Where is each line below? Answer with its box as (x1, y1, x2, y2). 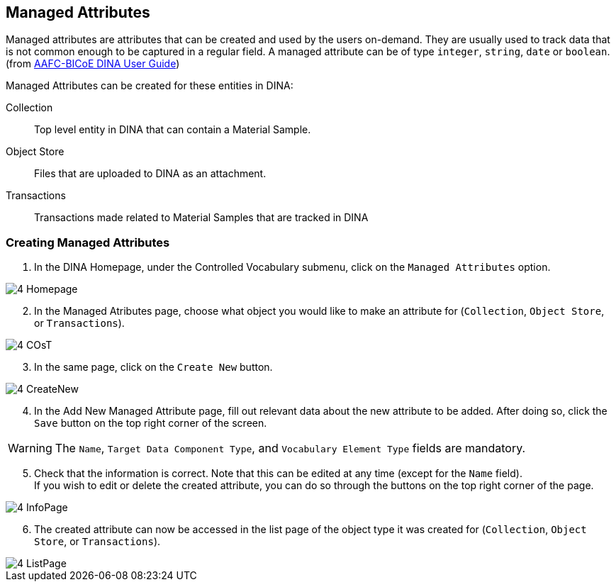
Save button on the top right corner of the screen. (34, 417, 267, 430)
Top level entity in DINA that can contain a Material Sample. (34, 123, 311, 136)
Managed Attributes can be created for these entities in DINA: (6, 79, 293, 92)
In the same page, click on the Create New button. (34, 361, 273, 374)
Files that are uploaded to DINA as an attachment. (34, 167, 267, 180)
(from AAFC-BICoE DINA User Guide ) (6, 57, 180, 70)
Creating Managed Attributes (6, 235, 170, 250)
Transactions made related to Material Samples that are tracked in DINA (34, 211, 369, 224)
